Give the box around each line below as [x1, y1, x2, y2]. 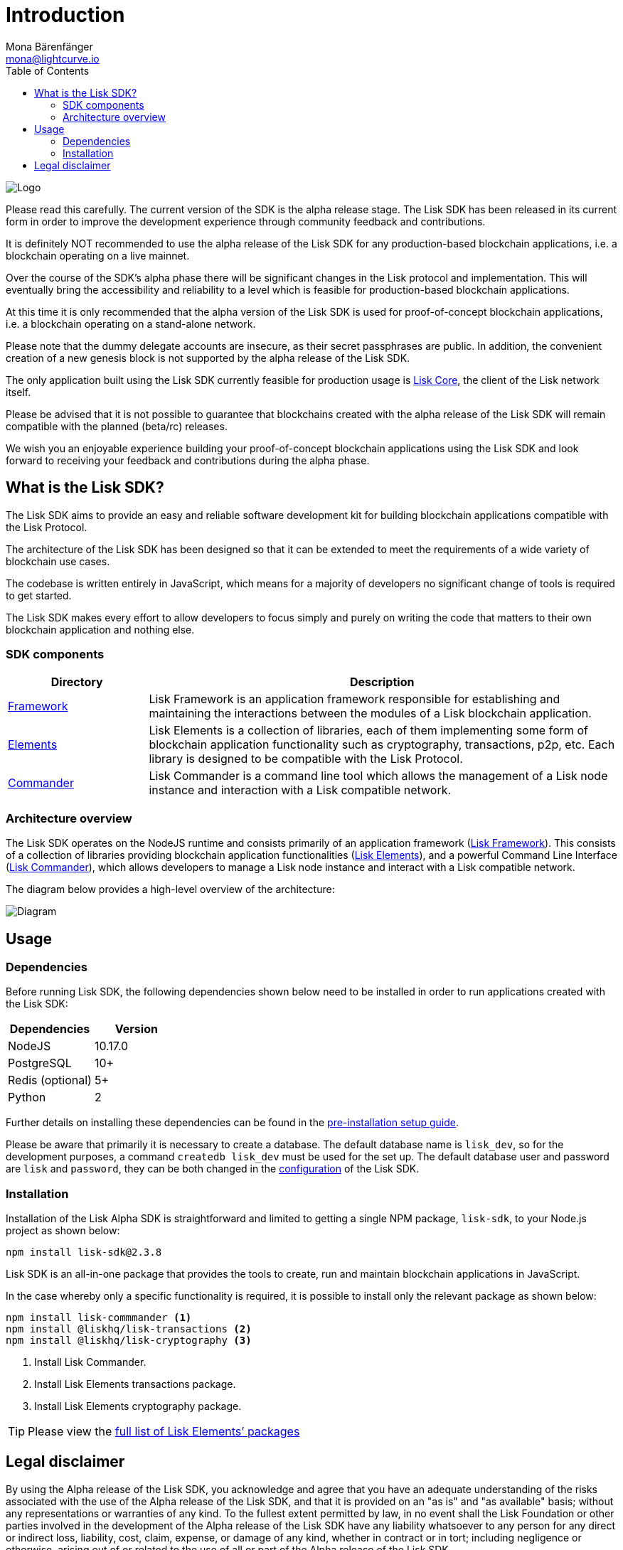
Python [8, 1090, 46, 1105]
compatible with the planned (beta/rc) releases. [6, 419, 228, 432]
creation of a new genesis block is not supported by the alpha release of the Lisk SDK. [6, 351, 410, 364]
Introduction [6, 3, 125, 27]
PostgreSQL [8, 1056, 72, 1071]
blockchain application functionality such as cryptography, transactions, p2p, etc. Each [149, 737, 615, 752]
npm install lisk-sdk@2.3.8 [6, 1246, 162, 1258]
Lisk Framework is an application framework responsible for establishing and [149, 692, 560, 707]
